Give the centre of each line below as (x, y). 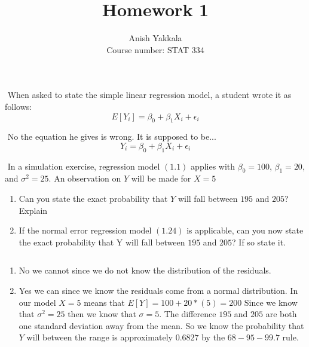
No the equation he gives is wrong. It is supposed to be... (112, 136)
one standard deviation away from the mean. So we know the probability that (161, 325)
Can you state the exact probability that (93, 199)
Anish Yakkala (155, 38)
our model (37, 302)
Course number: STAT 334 (155, 49)
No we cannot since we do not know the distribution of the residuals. (145, 270)
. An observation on (85, 178)
